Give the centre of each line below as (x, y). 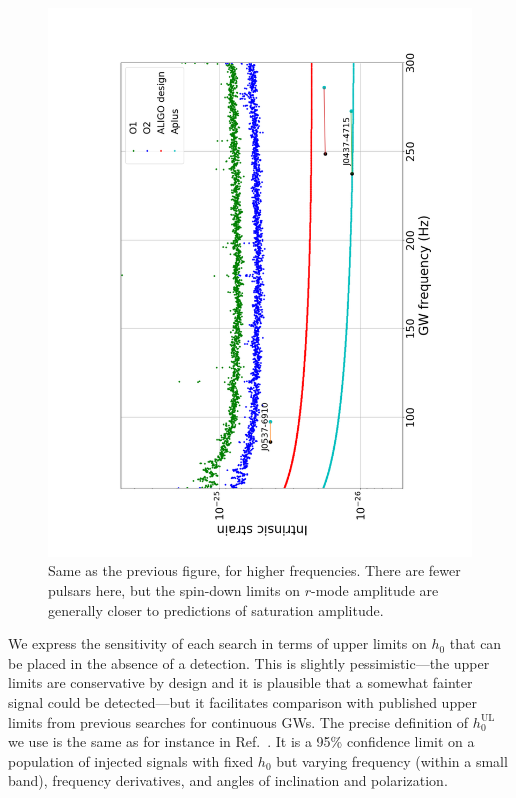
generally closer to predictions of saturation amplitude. (216, 609)
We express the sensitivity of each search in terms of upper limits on (217, 643)
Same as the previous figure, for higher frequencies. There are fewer (254, 570)
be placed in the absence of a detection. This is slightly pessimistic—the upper (249, 662)
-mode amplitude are (375, 590)
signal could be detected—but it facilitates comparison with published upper (243, 702)
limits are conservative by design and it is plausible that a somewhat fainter (240, 682)
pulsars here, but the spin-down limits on (174, 590)
